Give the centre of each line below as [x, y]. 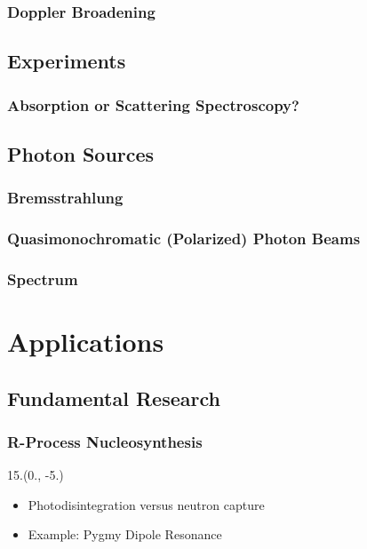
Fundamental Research [114, 398]
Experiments [67, 61]
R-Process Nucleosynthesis [105, 441]
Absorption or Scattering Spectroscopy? [153, 104]
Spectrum [43, 278]
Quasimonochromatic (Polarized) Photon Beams [184, 239]
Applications [86, 341]
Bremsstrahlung [65, 198]
